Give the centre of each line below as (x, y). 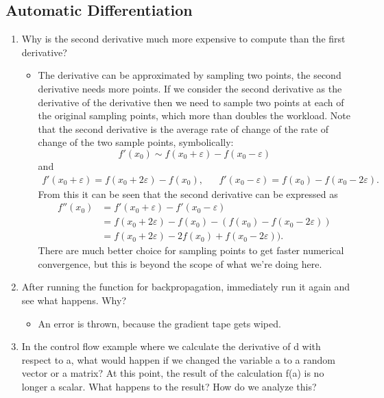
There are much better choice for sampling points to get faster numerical (191, 250)
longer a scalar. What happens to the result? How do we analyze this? (169, 387)
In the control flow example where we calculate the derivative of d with (171, 346)
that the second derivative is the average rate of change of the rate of (183, 128)
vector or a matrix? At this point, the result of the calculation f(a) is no (173, 373)
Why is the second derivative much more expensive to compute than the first (183, 39)
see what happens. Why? (74, 300)
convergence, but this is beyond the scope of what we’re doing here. (180, 263)
